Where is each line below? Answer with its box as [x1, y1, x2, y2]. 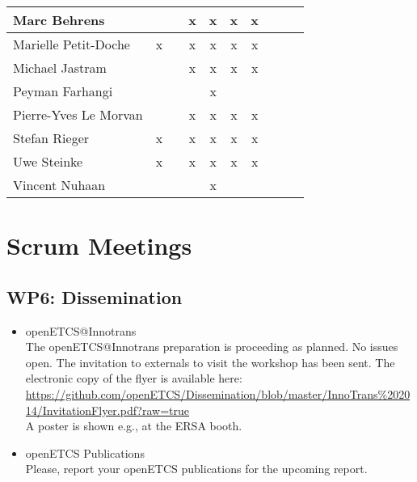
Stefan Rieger [13, 129, 90, 147]
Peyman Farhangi [13, 82, 113, 100]
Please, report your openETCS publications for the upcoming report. [25, 460, 368, 477]
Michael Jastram [13, 58, 107, 77]
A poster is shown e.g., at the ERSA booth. [25, 417, 242, 434]
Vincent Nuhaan [13, 175, 106, 194]
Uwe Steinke [13, 152, 83, 171]
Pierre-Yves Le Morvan [13, 105, 143, 124]
